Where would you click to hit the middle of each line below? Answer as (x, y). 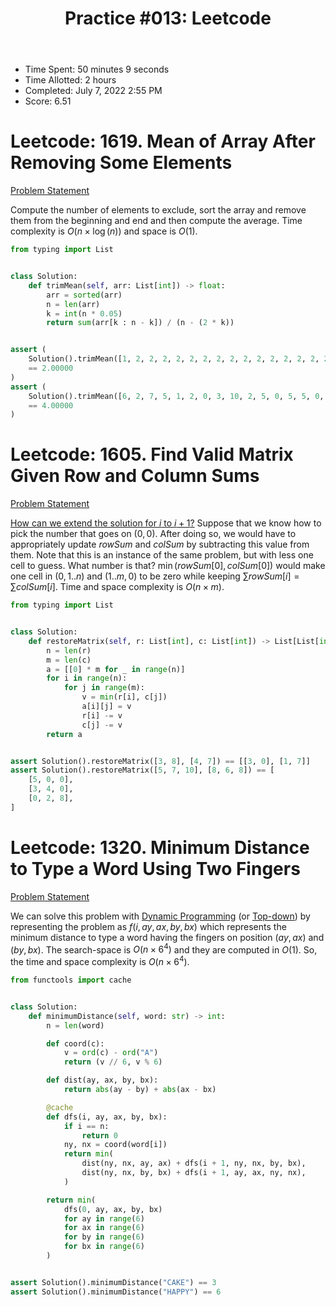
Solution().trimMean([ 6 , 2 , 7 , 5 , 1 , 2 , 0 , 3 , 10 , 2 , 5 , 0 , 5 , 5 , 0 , (176, 396)
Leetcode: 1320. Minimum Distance (160, 848)
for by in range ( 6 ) (104, 1237)
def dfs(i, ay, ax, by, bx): (107, 1117)
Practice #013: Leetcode (168, 18)
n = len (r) (69, 650)
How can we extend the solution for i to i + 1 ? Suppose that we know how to (166, 523)
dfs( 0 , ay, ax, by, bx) (113, 1209)
